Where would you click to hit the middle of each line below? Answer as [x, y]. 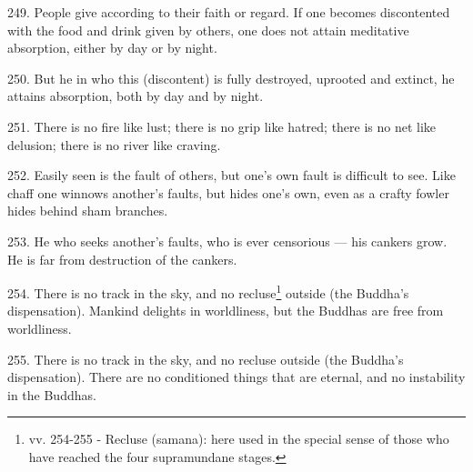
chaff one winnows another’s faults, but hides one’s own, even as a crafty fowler [228, 192]
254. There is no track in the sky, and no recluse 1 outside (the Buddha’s [208, 291]
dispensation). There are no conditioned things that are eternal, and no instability [236, 377]
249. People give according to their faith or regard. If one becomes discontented [229, 12]
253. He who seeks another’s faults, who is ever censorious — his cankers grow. [227, 241]
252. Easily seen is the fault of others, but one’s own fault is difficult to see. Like [231, 175]
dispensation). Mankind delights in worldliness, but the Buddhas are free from [226, 311]
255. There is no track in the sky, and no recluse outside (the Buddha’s [206, 359]
